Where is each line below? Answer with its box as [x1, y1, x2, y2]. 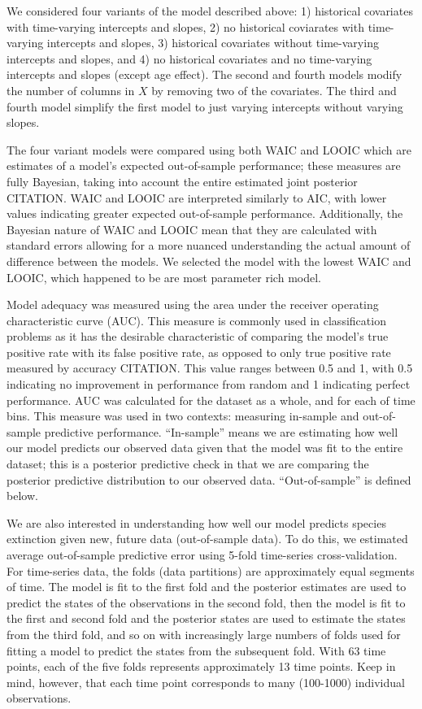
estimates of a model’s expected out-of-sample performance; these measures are [7, 157, 401, 174]
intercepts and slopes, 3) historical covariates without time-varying [46, 34, 379, 51]
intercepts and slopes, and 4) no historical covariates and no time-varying [7, 50, 372, 67]
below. [7, 487, 38, 504]
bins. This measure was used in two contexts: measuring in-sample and [7, 407, 359, 424]
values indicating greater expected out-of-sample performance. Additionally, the [7, 205, 403, 222]
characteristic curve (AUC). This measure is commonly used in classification [7, 311, 386, 328]
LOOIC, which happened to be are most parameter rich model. [7, 268, 321, 285]
